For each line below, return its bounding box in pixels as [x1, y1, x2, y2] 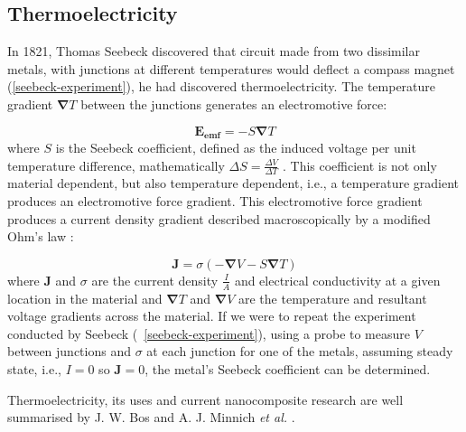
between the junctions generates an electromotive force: [80, 94, 387, 113]
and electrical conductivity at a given [234, 270, 441, 289]
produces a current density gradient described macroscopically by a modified [7, 209, 431, 228]
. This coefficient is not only [283, 155, 437, 174]
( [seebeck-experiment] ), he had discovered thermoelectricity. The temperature [7, 77, 436, 96]
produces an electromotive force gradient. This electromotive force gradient [7, 192, 423, 211]
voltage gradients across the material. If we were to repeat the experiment [7, 306, 416, 325]
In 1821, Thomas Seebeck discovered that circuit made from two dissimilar [7, 42, 420, 61]
